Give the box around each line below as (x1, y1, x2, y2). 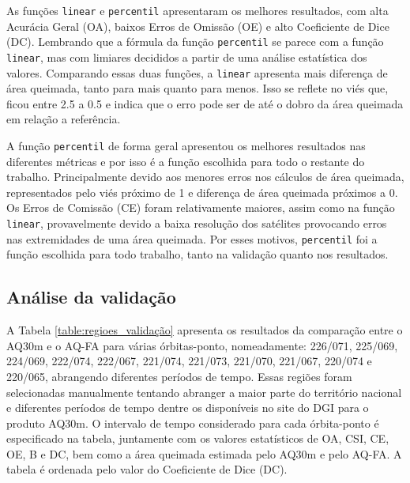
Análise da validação (6, 285, 176, 309)
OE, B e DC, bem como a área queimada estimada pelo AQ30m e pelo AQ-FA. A (6, 445, 402, 462)
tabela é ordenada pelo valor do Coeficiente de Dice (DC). (6, 461, 288, 477)
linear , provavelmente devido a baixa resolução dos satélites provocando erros (6, 215, 387, 232)
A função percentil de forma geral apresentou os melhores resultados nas (6, 138, 366, 153)
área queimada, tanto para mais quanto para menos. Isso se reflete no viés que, (6, 80, 389, 96)
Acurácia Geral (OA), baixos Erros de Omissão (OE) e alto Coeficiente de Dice (6, 17, 389, 34)
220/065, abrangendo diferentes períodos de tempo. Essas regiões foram (6, 368, 352, 384)
